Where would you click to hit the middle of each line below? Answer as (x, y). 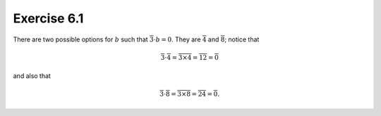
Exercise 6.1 (48, 18)
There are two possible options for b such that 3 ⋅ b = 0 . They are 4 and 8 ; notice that (136, 39)
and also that (32, 76)
